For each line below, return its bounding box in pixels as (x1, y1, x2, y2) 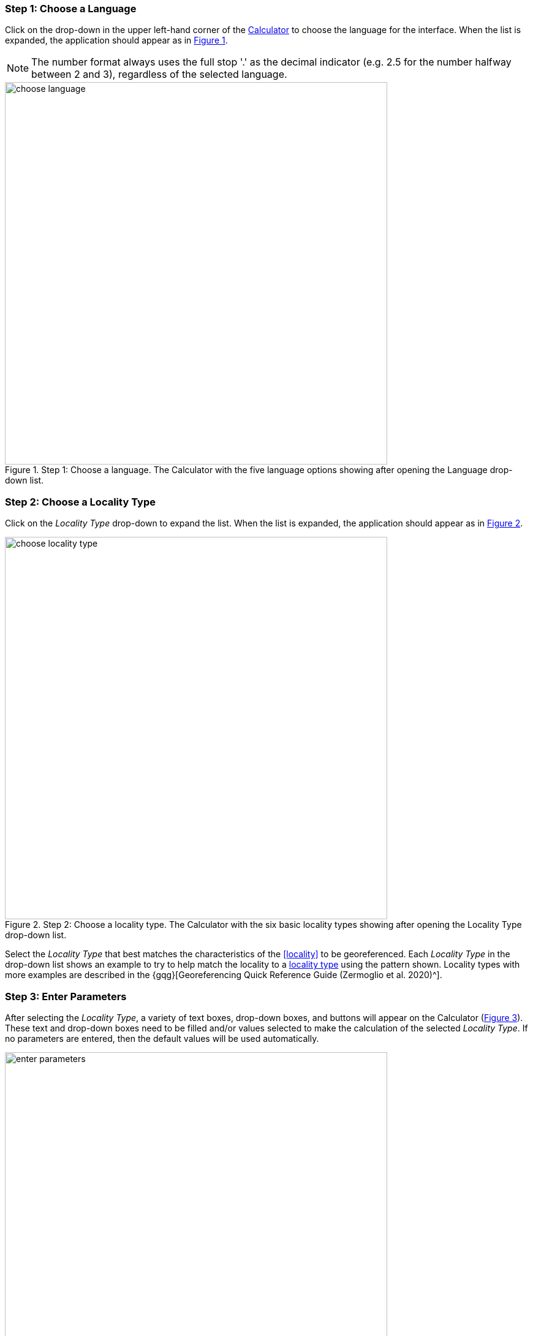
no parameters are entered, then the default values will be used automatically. (5, 1033, 319, 1044)
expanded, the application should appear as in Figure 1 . (5, 35, 228, 46)
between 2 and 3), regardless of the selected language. (31, 68, 287, 81)
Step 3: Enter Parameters (5, 990, 127, 1003)
